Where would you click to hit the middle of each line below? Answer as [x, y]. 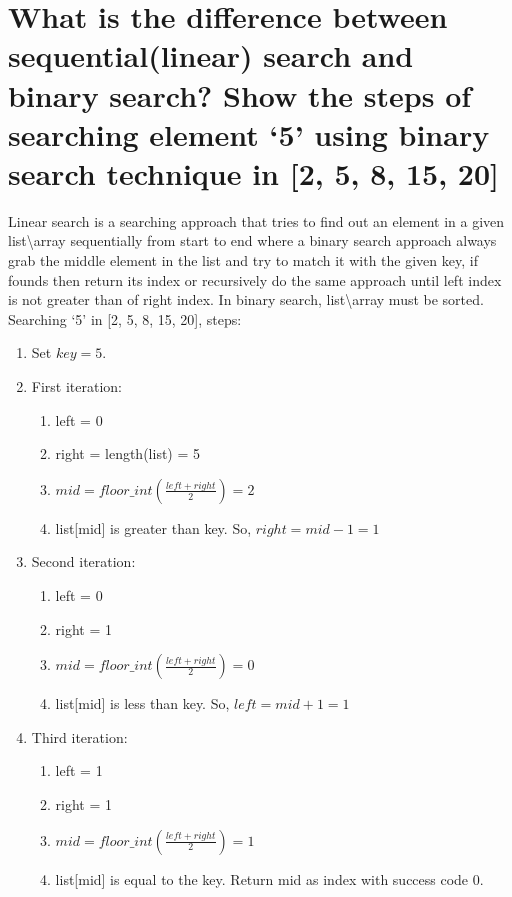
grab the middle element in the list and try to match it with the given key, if [243, 260]
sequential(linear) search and [211, 55]
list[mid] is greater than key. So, [153, 527]
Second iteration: [83, 561]
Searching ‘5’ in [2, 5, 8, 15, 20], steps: [125, 318]
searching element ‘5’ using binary [249, 133]
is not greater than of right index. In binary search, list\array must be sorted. [246, 299]
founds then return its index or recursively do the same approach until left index [255, 279]
